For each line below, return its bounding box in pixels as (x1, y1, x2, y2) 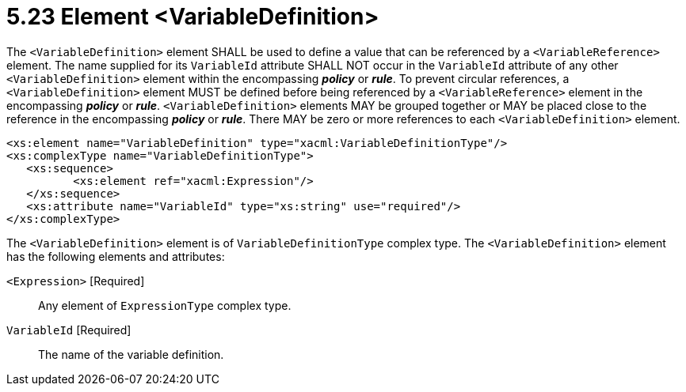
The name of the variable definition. (38, 347, 224, 361)
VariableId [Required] (6, 322, 131, 337)
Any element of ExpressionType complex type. (38, 298, 292, 312)
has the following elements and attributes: (6, 249, 225, 263)
